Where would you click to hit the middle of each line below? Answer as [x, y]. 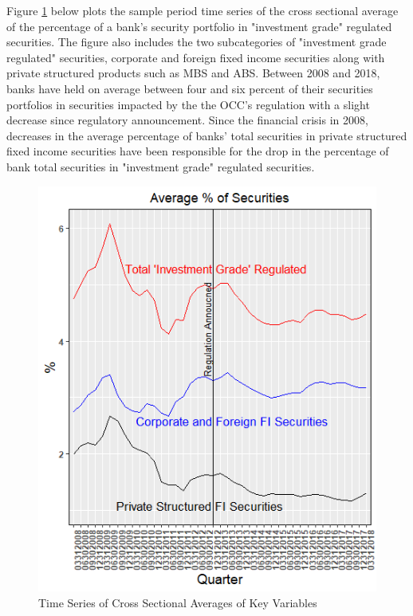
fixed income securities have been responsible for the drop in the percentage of [198, 151]
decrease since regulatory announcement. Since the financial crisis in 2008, [187, 120]
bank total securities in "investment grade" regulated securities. [161, 166]
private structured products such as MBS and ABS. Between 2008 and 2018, [193, 73]
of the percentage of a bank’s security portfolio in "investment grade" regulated [199, 26]
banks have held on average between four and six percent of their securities [190, 88]
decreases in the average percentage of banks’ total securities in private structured [207, 135]
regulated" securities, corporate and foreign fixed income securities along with [196, 57]
